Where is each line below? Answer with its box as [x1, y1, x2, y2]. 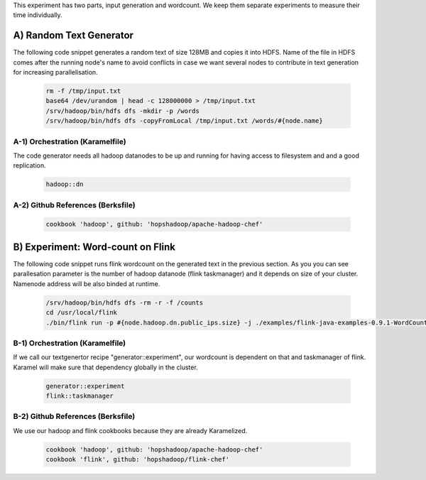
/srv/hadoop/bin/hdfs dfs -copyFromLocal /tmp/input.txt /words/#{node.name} [45, 117, 323, 125]
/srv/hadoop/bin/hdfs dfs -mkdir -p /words [45, 107, 200, 115]
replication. [13, 161, 46, 170]
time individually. [13, 11, 63, 19]
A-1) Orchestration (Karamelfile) [13, 136, 127, 146]
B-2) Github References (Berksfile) [13, 412, 136, 422]
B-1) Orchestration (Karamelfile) [13, 338, 126, 348]
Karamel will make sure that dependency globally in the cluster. [13, 363, 198, 371]
